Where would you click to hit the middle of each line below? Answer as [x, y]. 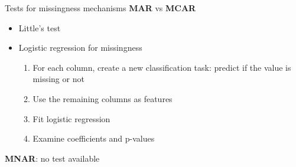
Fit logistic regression [71, 118]
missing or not [58, 79]
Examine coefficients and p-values [94, 138]
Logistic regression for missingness [80, 48]
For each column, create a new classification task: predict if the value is [162, 67]
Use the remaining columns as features [103, 98]
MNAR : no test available [52, 158]
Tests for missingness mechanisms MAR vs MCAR [100, 8]
